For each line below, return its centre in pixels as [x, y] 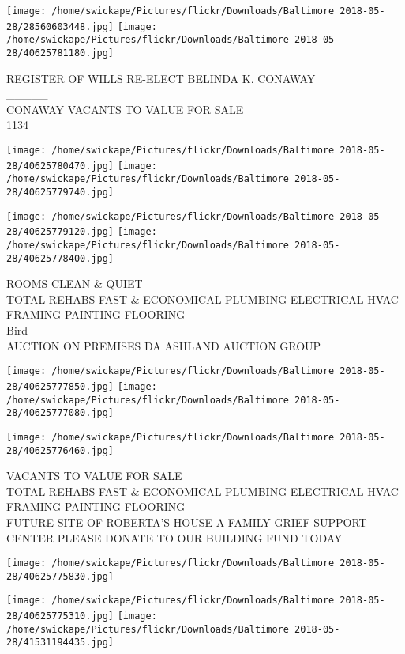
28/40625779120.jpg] [60, 232]
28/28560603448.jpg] [60, 26]
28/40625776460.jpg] [60, 450]
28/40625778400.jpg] [60, 258]
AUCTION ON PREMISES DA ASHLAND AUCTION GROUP [164, 345]
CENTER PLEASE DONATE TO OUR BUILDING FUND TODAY [174, 537]
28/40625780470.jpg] [60, 166]
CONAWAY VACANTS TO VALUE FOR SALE [125, 109]
